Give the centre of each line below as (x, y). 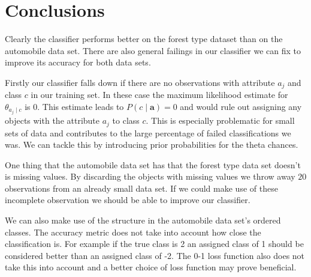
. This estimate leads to (81, 106)
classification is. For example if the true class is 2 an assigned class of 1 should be (154, 244)
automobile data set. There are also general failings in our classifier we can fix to (153, 50)
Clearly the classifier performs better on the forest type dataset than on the (144, 39)
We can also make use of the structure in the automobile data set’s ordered (143, 220)
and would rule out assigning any (241, 106)
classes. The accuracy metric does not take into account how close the (133, 232)
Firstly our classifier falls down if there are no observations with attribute (140, 82)
